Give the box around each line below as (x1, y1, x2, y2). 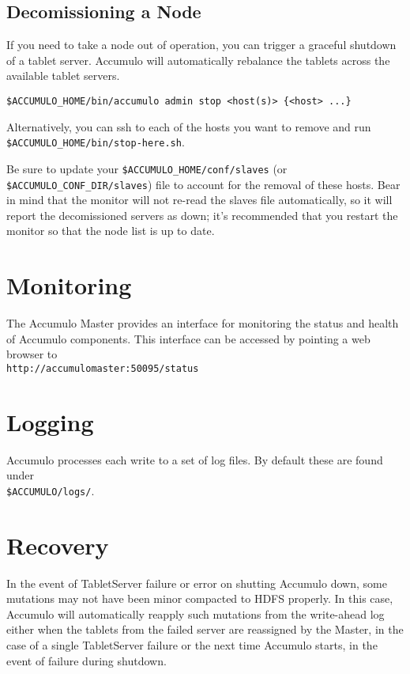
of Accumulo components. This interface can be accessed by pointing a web (6, 330, 371, 346)
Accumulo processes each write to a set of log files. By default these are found (6, 451, 383, 468)
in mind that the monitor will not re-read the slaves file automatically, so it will (6, 191, 393, 208)
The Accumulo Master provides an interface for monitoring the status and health (6, 315, 399, 331)
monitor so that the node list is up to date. (6, 222, 215, 239)
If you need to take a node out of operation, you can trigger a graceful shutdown (6, 36, 397, 53)
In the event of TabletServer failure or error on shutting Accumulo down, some (6, 574, 387, 591)
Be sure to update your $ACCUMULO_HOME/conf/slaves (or (6, 160, 288, 176)
